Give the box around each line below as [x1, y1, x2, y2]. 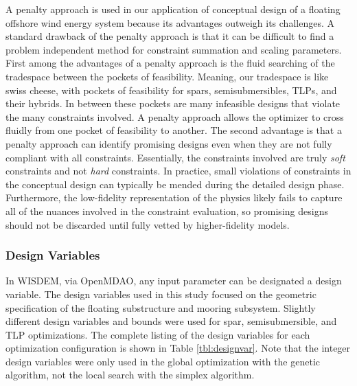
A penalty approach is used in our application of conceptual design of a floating [5, 2, 341, 16]
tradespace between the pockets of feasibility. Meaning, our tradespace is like [5, 69, 329, 83]
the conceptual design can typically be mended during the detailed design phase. [5, 177, 345, 191]
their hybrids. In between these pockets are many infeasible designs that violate [5, 96, 341, 111]
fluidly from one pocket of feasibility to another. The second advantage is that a [5, 123, 342, 137]
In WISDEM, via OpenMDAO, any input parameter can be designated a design [5, 273, 342, 288]
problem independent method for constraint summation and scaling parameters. [5, 42, 342, 56]
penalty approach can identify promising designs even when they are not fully [5, 136, 332, 150]
